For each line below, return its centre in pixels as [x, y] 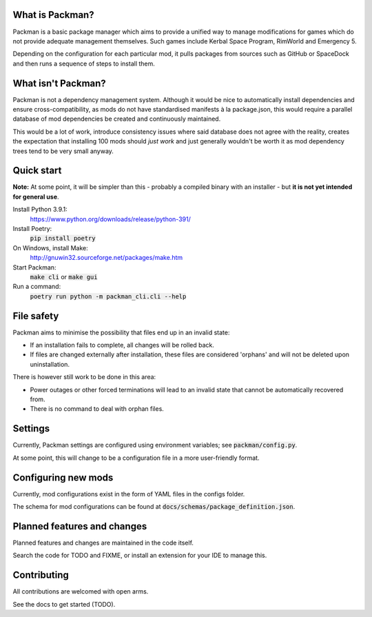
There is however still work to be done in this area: [84, 377]
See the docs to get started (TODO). [64, 604]
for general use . [36, 196]
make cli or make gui [64, 276]
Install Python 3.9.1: [40, 210]
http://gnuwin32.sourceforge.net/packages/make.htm [106, 258]
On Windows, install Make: [51, 247]
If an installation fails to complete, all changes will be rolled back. [122, 345]
